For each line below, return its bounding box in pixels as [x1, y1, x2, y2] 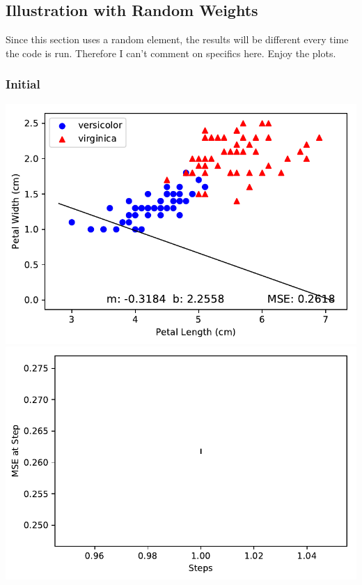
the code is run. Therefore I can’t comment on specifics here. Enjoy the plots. [6, 45, 336, 60]
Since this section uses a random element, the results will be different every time [6, 32, 349, 47]
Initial [6, 75, 40, 93]
